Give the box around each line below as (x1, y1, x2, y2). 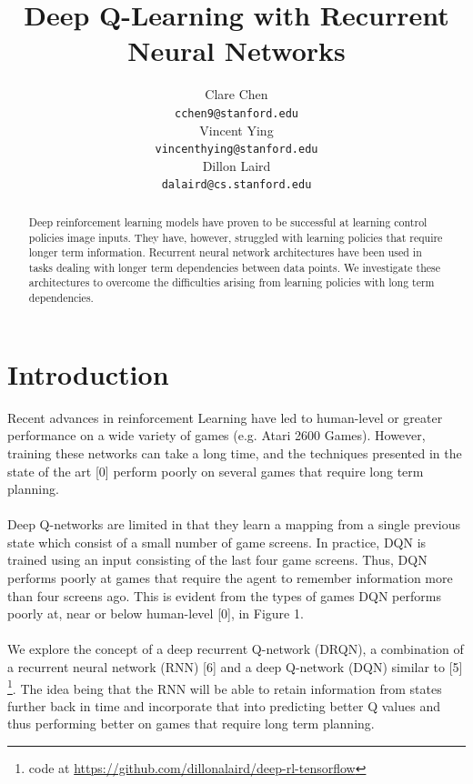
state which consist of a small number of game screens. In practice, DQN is (7, 532, 427, 551)
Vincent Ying (199, 120, 274, 139)
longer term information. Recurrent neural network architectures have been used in (28, 245, 422, 260)
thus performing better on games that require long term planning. (7, 714, 375, 733)
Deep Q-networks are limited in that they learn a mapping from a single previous (7, 515, 461, 534)
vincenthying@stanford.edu (155, 143, 318, 156)
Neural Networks (127, 32, 346, 69)
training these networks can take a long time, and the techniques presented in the (7, 443, 462, 462)
